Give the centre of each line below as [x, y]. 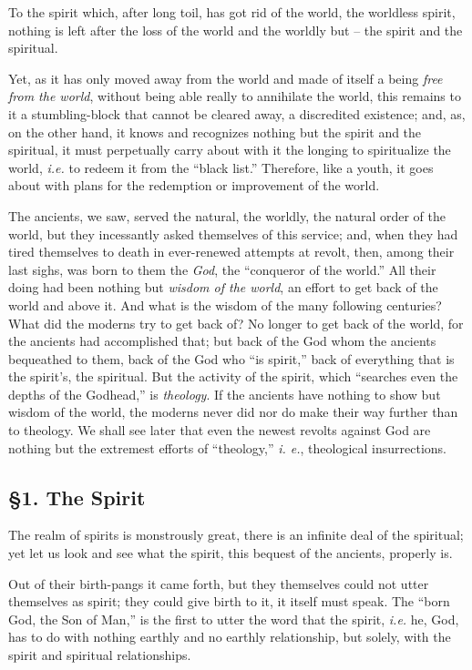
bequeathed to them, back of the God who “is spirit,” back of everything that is [231, 358]
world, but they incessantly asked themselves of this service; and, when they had [233, 233]
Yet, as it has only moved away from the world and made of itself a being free [226, 78]
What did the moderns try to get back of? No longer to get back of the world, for [236, 323]
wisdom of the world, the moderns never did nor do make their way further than [233, 412]
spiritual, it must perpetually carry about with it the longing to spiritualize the [230, 150]
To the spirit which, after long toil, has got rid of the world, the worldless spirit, [232, 12]
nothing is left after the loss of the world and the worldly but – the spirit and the [236, 30]
